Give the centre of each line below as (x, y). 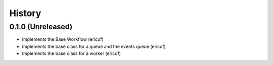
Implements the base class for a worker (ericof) (72, 53)
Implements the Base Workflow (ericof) (63, 39)
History (25, 13)
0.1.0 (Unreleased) (41, 27)
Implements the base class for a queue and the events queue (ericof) (94, 46)
